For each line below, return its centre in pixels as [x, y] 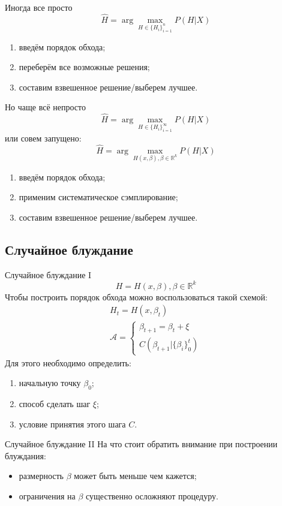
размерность [41, 476]
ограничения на [47, 496]
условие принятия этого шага [72, 424]
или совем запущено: [43, 138]
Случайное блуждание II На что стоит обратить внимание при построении [141, 444]
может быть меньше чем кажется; [135, 476]
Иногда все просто [39, 7]
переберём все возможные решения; [84, 67]
